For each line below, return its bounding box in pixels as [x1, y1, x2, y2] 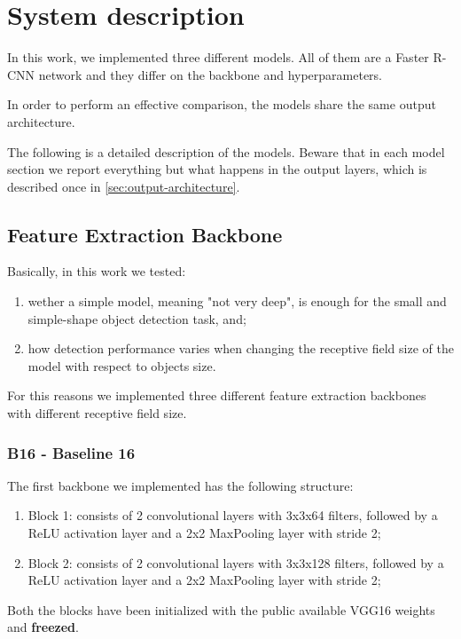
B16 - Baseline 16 [7, 441, 136, 463]
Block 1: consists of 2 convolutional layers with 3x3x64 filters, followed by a [27, 506, 438, 525]
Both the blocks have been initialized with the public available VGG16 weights [7, 600, 435, 619]
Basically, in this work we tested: [7, 262, 186, 280]
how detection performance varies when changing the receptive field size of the [27, 339, 454, 358]
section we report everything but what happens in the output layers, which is [7, 160, 427, 178]
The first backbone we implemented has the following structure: [7, 476, 354, 494]
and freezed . [7, 618, 79, 636]
